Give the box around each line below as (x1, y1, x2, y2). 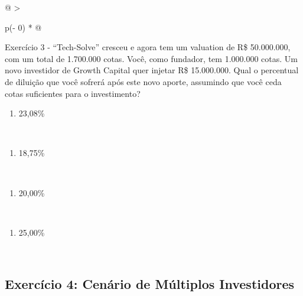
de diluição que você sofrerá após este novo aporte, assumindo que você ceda (5, 75, 282, 87)
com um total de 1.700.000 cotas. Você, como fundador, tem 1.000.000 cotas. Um (5, 52, 298, 64)
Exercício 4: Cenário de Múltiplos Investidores (5, 275, 295, 293)
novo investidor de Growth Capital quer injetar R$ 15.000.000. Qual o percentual (5, 64, 299, 76)
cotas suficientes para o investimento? (5, 87, 141, 99)
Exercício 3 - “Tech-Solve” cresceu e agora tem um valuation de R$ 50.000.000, (5, 41, 291, 53)
